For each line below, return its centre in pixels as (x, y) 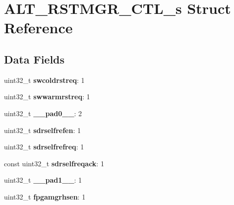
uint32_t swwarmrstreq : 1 (47, 97)
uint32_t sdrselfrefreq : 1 (44, 147)
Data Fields (34, 59)
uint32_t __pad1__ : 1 (43, 180)
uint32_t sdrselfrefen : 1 (42, 130)
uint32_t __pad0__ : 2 (43, 113)
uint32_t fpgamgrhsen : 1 (45, 196)
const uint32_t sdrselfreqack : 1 (54, 163)
